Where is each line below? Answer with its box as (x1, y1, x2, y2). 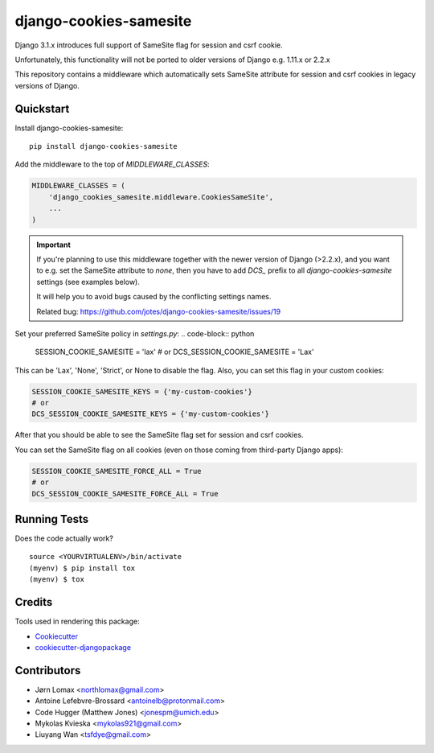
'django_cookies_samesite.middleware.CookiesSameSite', (48, 192, 274, 201)
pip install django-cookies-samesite (29, 142, 178, 151)
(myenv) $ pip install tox (29, 563, 136, 573)
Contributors (14, 664, 81, 677)
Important (36, 240, 72, 249)
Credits (14, 595, 53, 609)
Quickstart (14, 101, 70, 116)
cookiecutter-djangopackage (35, 642, 132, 652)
